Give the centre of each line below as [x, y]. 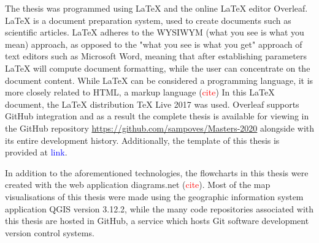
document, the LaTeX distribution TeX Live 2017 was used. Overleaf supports [152, 104]
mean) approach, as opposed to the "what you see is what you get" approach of [154, 44]
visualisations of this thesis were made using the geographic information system [154, 196]
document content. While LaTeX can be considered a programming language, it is [159, 80]
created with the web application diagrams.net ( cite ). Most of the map [138, 185]
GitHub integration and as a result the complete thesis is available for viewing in [157, 116]
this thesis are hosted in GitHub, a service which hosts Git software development [157, 221]
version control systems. [50, 232]
